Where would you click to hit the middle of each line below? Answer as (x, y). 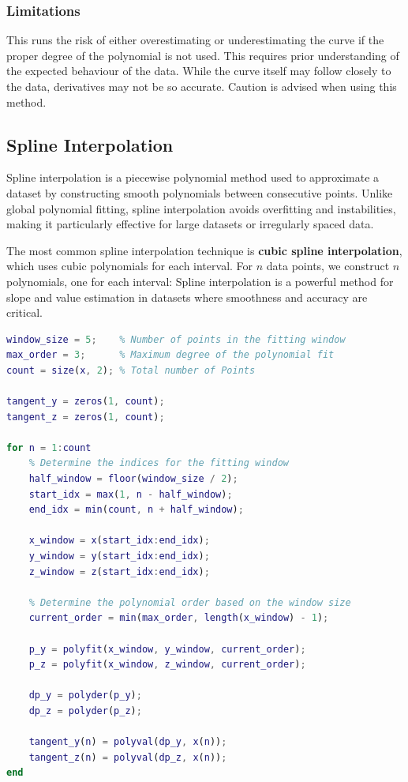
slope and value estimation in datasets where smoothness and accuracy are (187, 297)
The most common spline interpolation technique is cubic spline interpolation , (204, 250)
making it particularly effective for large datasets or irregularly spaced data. (190, 224)
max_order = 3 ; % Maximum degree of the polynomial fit (170, 355)
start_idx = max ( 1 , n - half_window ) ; (131, 494)
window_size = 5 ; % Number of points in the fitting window (176, 339)
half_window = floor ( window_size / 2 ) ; (133, 479)
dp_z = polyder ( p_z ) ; (85, 711)
